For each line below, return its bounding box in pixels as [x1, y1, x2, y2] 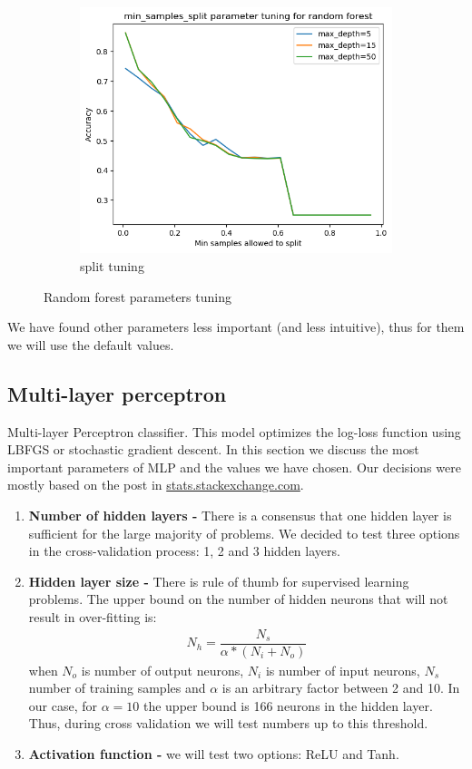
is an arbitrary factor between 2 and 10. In [221, 678, 460, 697]
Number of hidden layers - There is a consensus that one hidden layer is [28, 506, 452, 525]
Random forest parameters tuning [44, 287, 231, 306]
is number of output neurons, [81, 660, 244, 679]
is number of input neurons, [265, 660, 420, 679]
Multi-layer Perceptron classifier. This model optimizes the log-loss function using [7, 422, 461, 441]
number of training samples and [28, 678, 206, 697]
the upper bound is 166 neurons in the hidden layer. [143, 696, 433, 715]
